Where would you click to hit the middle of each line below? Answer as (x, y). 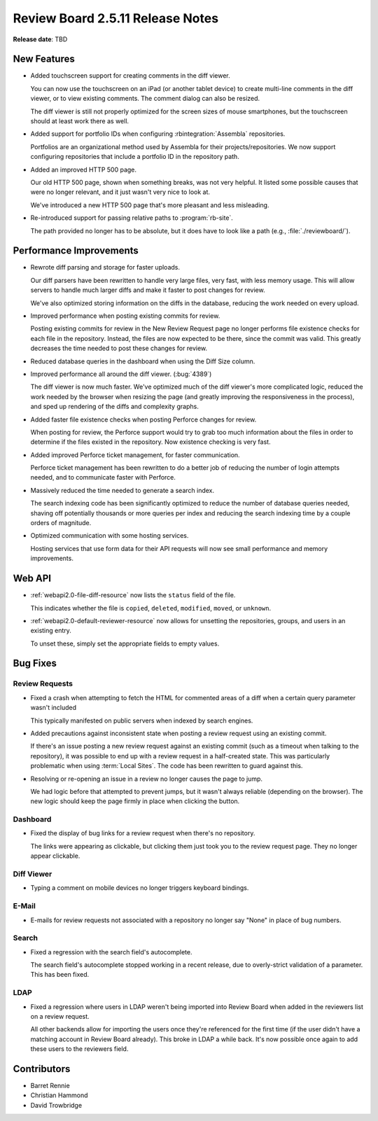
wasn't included (54, 708)
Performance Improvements (76, 251)
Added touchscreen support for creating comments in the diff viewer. (130, 76)
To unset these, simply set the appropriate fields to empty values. (125, 643)
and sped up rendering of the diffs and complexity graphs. (114, 407)
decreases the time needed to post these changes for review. (119, 348)
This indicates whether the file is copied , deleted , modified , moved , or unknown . (151, 608)
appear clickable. (55, 856)
